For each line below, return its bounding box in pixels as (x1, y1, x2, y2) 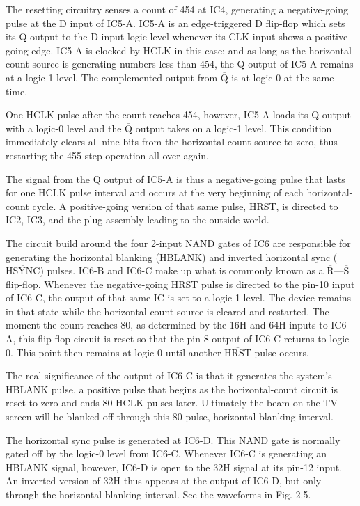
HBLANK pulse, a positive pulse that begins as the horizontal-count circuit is (6, 381, 338, 396)
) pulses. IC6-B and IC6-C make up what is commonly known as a (40, 263, 324, 278)
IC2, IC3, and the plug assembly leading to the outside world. (6, 212, 269, 227)
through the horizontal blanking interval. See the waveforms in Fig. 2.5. (6, 487, 311, 501)
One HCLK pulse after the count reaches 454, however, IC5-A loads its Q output (6, 107, 352, 122)
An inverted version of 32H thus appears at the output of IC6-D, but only (6, 473, 322, 488)
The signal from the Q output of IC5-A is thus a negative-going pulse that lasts (6, 171, 345, 186)
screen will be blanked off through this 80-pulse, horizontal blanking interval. (6, 409, 334, 424)
